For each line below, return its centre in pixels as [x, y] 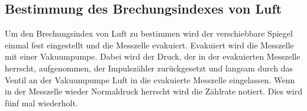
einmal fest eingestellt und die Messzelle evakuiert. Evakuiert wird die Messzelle [149, 45]
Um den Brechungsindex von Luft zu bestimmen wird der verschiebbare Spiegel [149, 33]
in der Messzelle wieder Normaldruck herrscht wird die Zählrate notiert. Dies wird [153, 91]
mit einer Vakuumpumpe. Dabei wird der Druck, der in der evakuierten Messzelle [153, 56]
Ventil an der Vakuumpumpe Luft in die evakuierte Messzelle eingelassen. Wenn [150, 79]
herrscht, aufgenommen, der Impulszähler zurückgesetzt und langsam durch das [149, 68]
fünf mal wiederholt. [41, 102]
